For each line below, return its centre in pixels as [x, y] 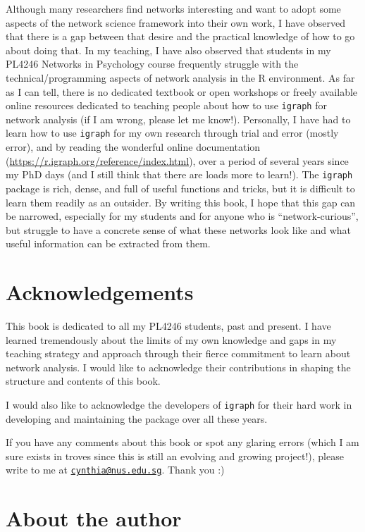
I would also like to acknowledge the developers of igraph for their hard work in [179, 404]
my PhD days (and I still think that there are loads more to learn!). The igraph [179, 174]
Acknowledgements [100, 292]
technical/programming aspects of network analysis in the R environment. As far [180, 77]
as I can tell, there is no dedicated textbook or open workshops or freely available [182, 91]
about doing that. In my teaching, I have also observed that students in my [168, 50]
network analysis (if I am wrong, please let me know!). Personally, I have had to [178, 119]
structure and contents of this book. [83, 381]
